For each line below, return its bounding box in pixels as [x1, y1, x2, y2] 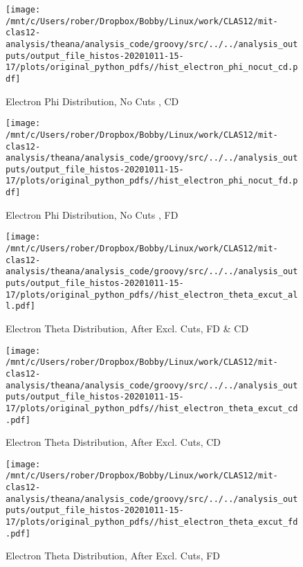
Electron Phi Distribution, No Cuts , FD [6, 207, 178, 222]
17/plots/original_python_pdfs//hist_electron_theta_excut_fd [6, 517, 298, 528]
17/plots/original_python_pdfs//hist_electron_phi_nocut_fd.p [6, 176, 298, 186]
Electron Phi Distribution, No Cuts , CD [6, 93, 179, 108]
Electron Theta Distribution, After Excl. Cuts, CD [6, 435, 221, 449]
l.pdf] [6, 301, 35, 312]
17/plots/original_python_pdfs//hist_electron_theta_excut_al [6, 289, 298, 300]
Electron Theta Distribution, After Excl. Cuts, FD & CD [6, 321, 249, 335]
